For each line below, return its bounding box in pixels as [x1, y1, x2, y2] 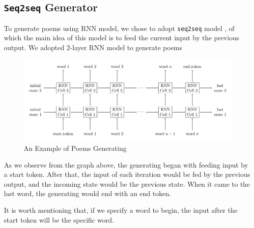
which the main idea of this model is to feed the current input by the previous [4, 32, 239, 43]
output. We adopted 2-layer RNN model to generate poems [4, 42, 182, 53]
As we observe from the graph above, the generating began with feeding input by [4, 159, 248, 170]
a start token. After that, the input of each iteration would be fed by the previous [4, 169, 251, 179]
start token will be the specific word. [4, 214, 114, 225]
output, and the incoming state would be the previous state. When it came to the [4, 178, 250, 189]
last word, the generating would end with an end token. [4, 188, 171, 199]
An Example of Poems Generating [24, 143, 127, 153]
